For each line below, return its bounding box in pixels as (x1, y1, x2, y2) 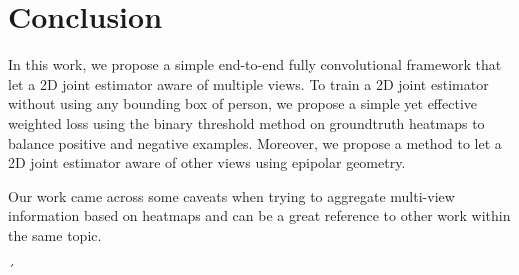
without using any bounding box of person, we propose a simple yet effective (8, 93, 477, 114)
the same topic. (8, 224, 102, 245)
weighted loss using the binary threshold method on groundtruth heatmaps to (8, 112, 485, 133)
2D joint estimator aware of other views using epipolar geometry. (8, 152, 406, 173)
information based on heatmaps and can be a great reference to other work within (8, 205, 511, 226)
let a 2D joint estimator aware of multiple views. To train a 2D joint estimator (8, 73, 489, 94)
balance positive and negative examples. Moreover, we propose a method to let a (8, 132, 502, 153)
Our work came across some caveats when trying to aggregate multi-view (8, 185, 455, 206)
